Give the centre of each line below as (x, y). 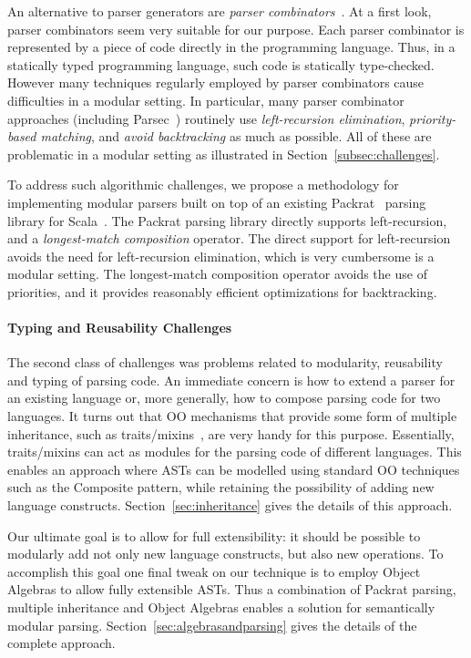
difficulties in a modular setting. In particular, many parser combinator (206, 100)
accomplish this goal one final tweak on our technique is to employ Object (214, 571)
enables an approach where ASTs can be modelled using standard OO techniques (234, 469)
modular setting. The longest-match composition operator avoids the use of (217, 274)
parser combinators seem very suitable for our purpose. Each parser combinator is (236, 29)
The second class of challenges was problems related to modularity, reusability (225, 362)
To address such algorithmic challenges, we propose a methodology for (203, 185)
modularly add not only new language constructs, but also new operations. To (225, 554)
